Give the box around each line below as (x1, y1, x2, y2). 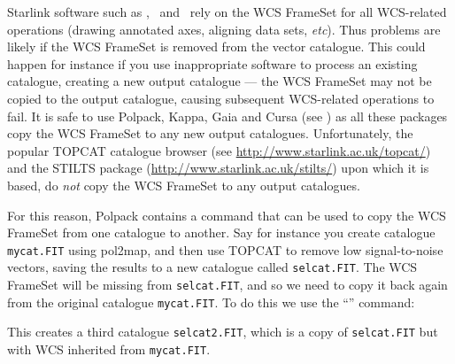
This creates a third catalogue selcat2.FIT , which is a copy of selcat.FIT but (7, 322, 438, 341)
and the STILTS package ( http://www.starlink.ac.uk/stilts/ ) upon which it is (7, 159, 429, 177)
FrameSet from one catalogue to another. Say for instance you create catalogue (7, 223, 436, 242)
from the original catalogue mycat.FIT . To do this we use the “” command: (7, 292, 415, 311)
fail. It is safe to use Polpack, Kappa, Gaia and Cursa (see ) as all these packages (7, 106, 448, 125)
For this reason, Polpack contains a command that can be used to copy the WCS (7, 205, 446, 224)
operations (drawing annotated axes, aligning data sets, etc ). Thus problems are (7, 19, 441, 38)
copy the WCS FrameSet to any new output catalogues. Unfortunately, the (7, 124, 413, 143)
